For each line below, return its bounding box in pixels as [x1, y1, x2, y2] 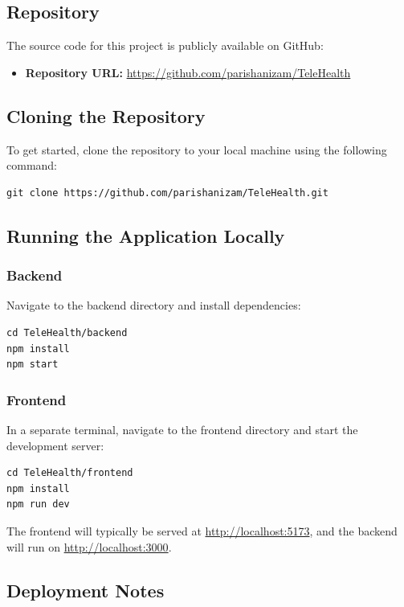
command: [6, 157, 57, 174]
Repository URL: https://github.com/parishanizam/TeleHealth [25, 64, 351, 80]
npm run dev [6, 498, 70, 511]
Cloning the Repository [6, 103, 206, 128]
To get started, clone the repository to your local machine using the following [6, 141, 387, 158]
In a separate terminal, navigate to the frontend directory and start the [6, 420, 358, 437]
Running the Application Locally [6, 223, 285, 248]
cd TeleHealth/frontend [6, 467, 133, 479]
